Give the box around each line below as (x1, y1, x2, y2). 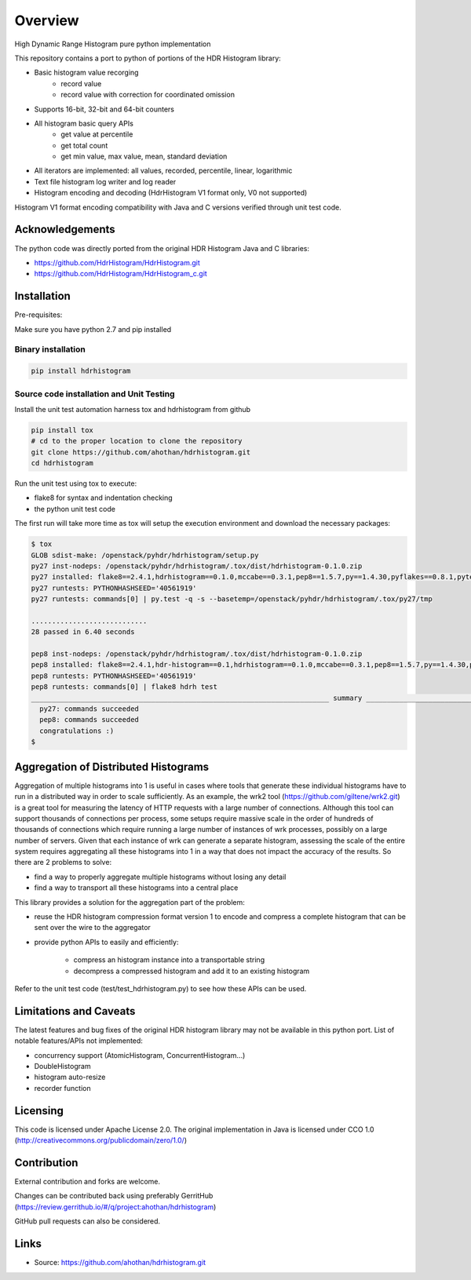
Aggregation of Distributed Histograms (14, 760, 210, 773)
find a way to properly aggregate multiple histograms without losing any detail (34, 872, 287, 881)
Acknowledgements (14, 223, 115, 236)
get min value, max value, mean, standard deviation (60, 151, 228, 161)
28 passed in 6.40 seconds (31, 628, 135, 636)
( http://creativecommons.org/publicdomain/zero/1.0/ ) (14, 1136, 188, 1145)
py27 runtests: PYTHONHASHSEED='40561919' (31, 583, 197, 593)
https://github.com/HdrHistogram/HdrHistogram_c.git (34, 269, 207, 279)
